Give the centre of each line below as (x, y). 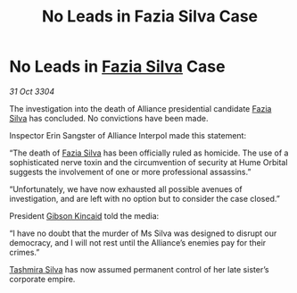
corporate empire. (42, 279)
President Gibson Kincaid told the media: (84, 215)
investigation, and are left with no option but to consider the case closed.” (145, 198)
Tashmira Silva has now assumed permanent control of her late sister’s (139, 269)
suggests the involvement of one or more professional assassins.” (130, 172)
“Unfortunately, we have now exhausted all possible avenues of (126, 188)
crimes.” (25, 252)
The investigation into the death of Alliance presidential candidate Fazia (140, 108)
